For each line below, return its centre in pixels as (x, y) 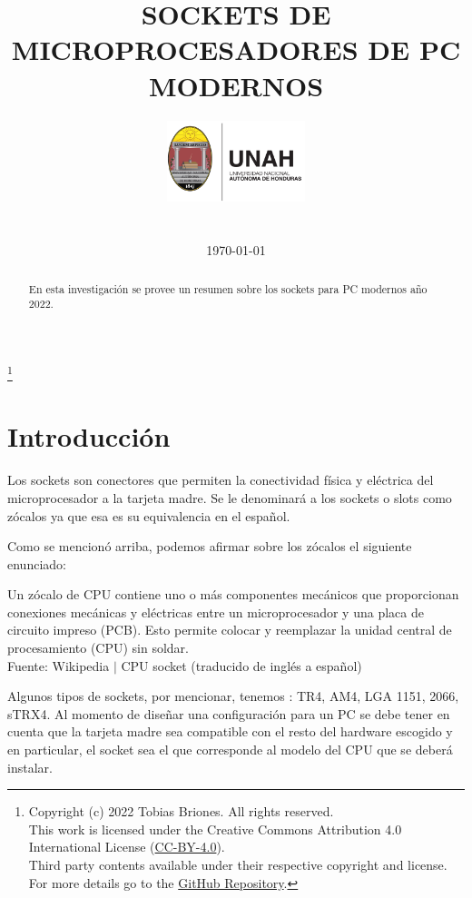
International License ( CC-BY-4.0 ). (127, 847)
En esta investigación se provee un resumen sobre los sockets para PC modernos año (228, 288)
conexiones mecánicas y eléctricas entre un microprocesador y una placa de (216, 612)
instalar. (30, 767)
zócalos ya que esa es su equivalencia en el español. (149, 515)
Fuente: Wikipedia (59, 665)
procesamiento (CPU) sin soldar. (98, 648)
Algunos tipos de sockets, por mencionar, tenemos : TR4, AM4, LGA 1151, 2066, (233, 696)
